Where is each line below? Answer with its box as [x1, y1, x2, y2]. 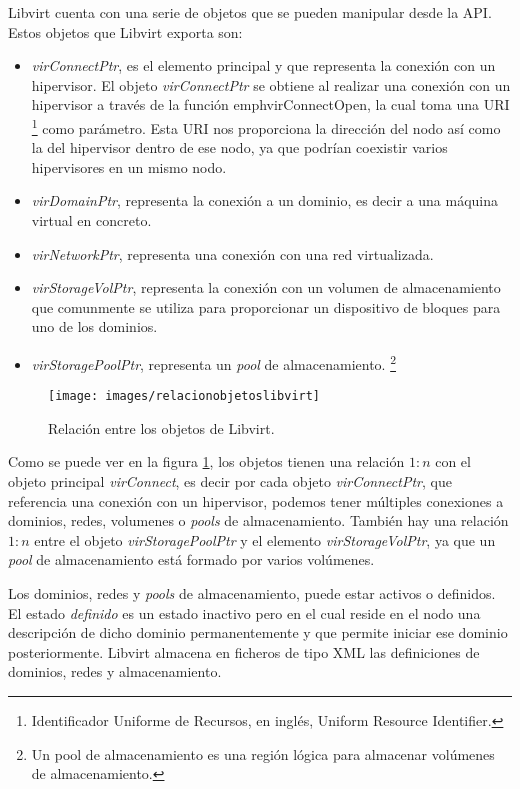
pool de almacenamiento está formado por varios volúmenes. [8, 549, 375, 570]
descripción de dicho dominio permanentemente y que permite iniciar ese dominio [8, 622, 508, 643]
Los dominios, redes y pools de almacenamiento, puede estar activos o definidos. [8, 583, 496, 604]
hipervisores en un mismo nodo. [31, 156, 227, 177]
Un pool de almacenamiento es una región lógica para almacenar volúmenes [31, 743, 495, 764]
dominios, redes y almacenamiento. [8, 661, 222, 682]
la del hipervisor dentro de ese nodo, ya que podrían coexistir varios [31, 137, 448, 158]
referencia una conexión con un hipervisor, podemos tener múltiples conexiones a [8, 490, 504, 511]
